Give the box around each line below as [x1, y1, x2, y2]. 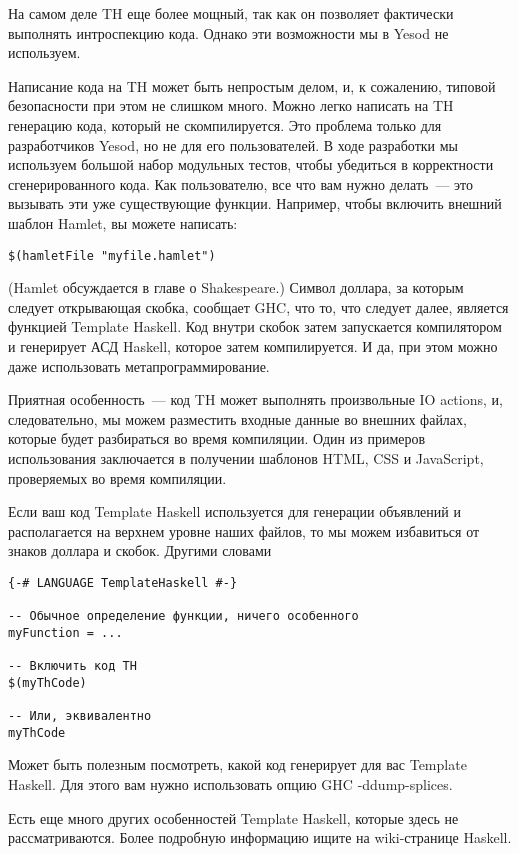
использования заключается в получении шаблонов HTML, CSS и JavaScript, [8, 447, 484, 468]
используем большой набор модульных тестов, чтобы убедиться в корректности [8, 154, 494, 175]
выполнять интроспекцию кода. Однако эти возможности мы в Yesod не [8, 22, 449, 43]
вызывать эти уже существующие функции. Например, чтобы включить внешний [8, 193, 502, 214]
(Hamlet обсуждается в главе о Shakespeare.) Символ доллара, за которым [8, 277, 464, 298]
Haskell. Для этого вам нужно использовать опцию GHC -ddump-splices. [8, 774, 453, 795]
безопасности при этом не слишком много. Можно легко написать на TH [8, 95, 454, 116]
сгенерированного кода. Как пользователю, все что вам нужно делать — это [8, 173, 474, 194]
